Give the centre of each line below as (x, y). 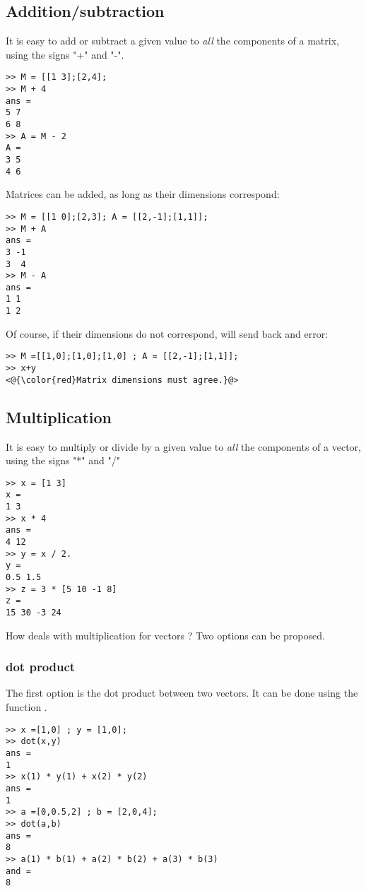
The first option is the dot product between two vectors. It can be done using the (182, 693)
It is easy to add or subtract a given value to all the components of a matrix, (172, 41)
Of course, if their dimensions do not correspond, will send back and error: (167, 333)
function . (26, 707)
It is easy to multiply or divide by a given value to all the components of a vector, (183, 446)
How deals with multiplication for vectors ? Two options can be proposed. (165, 635)
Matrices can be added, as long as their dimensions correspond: (143, 194)
